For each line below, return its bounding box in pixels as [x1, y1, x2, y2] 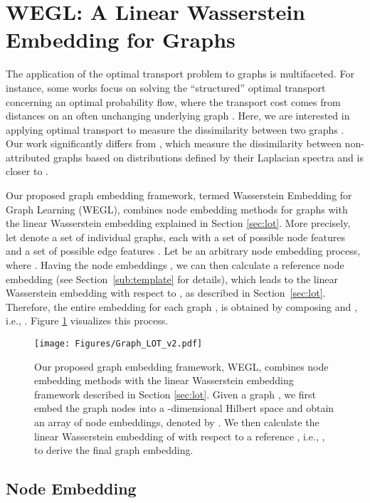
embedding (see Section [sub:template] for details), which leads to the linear [6, 271, 339, 286]
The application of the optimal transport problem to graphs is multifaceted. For [6, 66, 354, 81]
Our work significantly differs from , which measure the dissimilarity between [6, 136, 342, 151]
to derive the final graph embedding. [34, 443, 194, 457]
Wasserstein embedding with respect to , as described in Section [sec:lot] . [6, 285, 326, 300]
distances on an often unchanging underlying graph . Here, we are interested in [6, 108, 350, 123]
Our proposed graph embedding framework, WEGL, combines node [34, 359, 329, 374]
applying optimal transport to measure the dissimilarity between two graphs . [6, 122, 344, 137]
